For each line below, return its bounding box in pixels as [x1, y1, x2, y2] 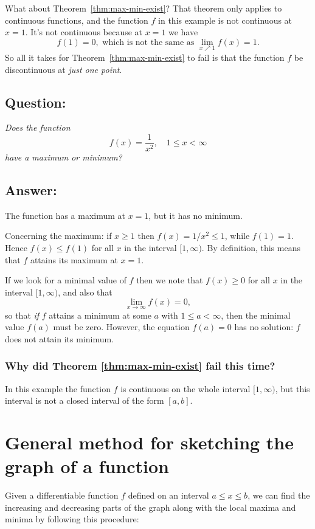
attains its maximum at [30, 253, 118, 266]
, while [224, 229, 250, 242]
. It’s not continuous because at [25, 26, 143, 38]
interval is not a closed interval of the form [5, 394, 164, 407]
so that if [5, 308, 40, 321]
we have [168, 26, 198, 38]
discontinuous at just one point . [5, 63, 122, 75]
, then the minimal [221, 308, 291, 321]
